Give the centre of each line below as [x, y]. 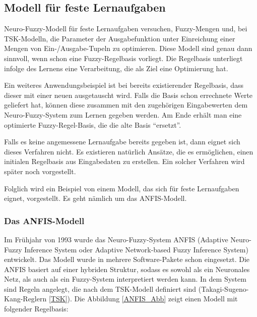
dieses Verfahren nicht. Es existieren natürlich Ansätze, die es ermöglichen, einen [129, 151]
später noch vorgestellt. [40, 171]
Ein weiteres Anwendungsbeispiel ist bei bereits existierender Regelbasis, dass [124, 85]
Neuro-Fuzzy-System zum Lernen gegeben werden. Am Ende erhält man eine [123, 114]
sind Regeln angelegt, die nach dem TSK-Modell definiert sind [100, 288]
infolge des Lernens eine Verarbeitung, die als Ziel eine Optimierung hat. [116, 68]
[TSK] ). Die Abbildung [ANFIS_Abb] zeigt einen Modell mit [143, 299]
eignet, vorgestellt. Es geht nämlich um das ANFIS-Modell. [95, 198]
